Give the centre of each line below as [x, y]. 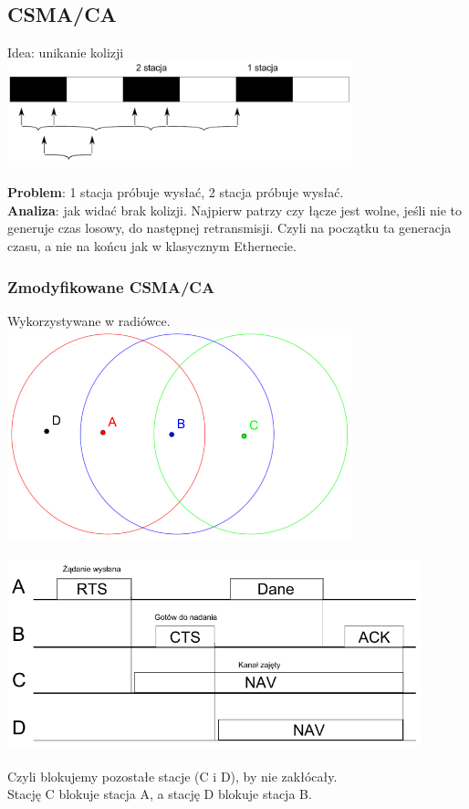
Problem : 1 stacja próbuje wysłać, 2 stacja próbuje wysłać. [176, 192]
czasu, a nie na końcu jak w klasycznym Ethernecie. [152, 246]
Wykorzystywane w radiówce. [89, 320]
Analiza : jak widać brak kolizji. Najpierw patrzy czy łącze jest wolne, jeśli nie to [235, 210]
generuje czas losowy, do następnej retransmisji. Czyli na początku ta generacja [229, 228]
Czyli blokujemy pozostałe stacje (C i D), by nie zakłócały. [172, 776]
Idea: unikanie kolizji [66, 53]
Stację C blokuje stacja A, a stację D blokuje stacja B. [160, 794]
